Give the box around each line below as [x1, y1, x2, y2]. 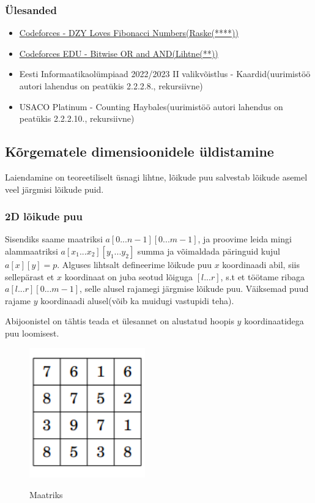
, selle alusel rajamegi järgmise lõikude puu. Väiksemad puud [80, 282, 309, 295]
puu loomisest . [5, 326, 59, 339]
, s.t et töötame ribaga [220, 270, 305, 283]
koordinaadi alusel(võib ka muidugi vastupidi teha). [40, 294, 234, 307]
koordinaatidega [244, 315, 304, 327]
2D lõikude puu [5, 209, 83, 224]
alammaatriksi [5, 244, 58, 257]
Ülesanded [5, 2, 57, 17]
